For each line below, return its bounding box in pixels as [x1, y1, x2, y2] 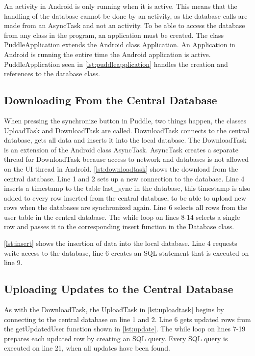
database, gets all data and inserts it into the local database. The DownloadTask [4, 135, 247, 145]
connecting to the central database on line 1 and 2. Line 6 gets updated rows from [4, 314, 251, 324]
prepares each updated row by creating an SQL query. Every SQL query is [4, 333, 228, 343]
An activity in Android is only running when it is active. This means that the [4, 1, 237, 11]
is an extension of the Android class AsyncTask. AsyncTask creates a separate [4, 144, 238, 154]
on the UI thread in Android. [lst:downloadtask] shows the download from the [4, 163, 238, 174]
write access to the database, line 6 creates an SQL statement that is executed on [4, 247, 249, 258]
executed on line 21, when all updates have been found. [4, 343, 170, 353]
